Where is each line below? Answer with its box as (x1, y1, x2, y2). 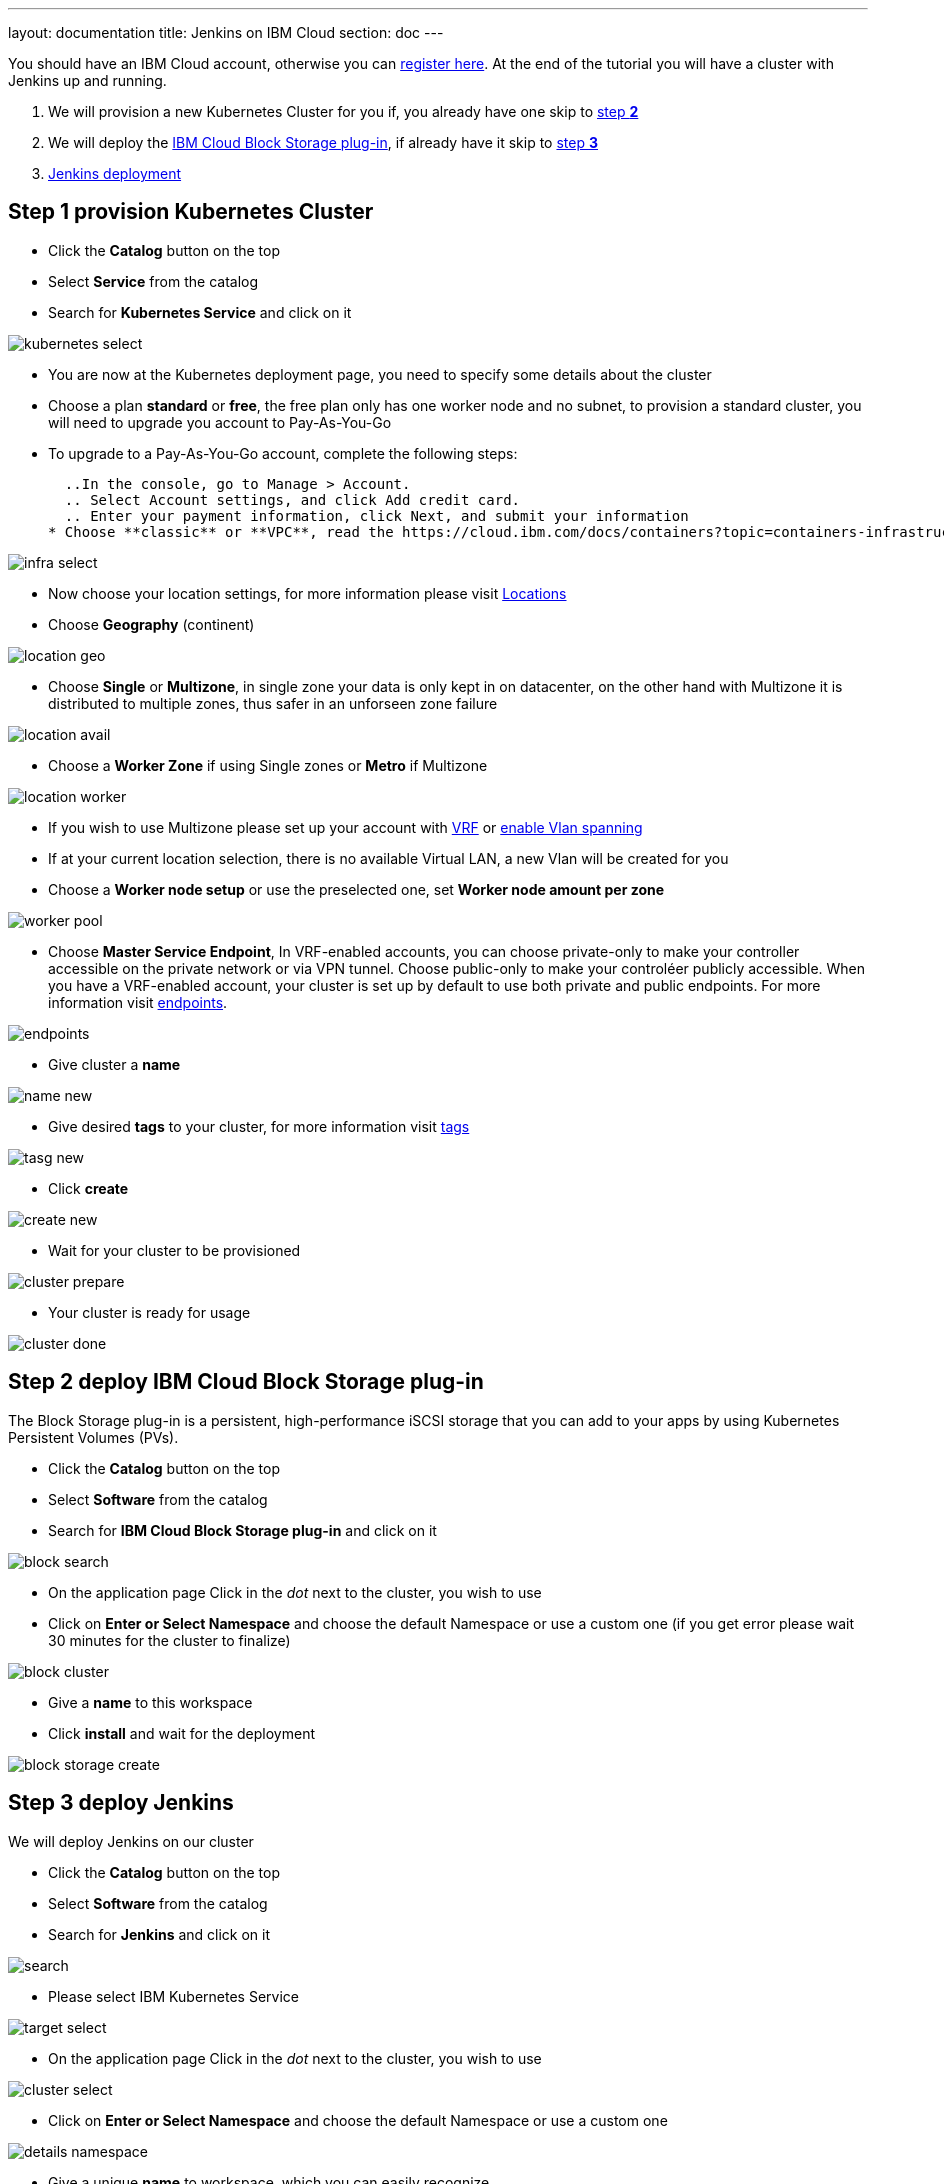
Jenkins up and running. (8, 72, 167, 89)
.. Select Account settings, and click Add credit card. (64, 491, 521, 508)
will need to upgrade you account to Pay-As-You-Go (48, 413, 392, 431)
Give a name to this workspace (48, 1693, 253, 1711)
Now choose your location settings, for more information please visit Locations (48, 584, 567, 602)
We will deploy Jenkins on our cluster (8, 1832, 254, 1850)
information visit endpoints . (48, 993, 228, 1011)
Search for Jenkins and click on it (48, 1925, 271, 1943)
